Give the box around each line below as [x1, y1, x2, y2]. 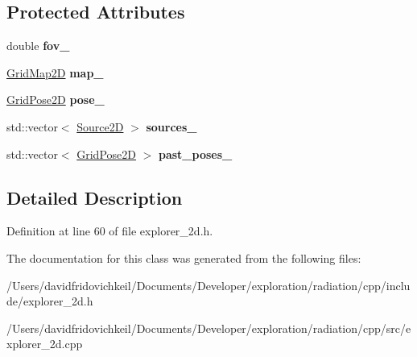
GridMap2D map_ [6, 64, 104, 81]
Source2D [76, 118, 124, 135]
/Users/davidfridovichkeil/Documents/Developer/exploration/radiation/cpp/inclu [6, 276, 411, 293]
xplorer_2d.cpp [6, 335, 83, 352]
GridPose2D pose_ [6, 91, 105, 108]
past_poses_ [158, 145, 233, 162]
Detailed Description [6, 185, 183, 210]
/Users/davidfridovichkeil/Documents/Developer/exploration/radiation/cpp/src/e [6, 319, 411, 336]
